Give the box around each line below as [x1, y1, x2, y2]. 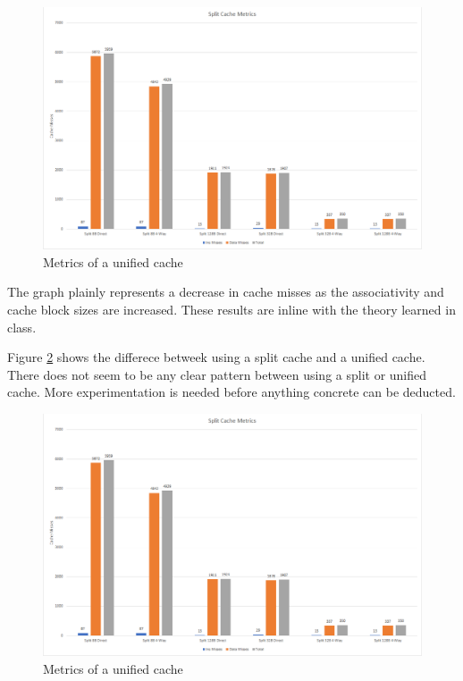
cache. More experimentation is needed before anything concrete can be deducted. [7, 383, 456, 401]
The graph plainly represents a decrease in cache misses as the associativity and [7, 282, 444, 301]
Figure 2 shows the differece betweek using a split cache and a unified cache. [7, 348, 425, 366]
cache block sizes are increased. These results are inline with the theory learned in [7, 299, 456, 318]
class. [7, 317, 37, 336]
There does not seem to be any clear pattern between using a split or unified [7, 365, 427, 383]
